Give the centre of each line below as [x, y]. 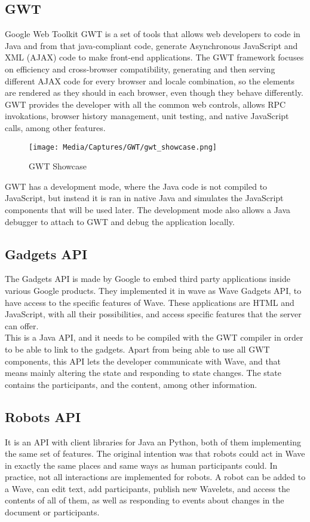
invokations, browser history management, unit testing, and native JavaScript [147, 116]
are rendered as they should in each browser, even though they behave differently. [154, 92]
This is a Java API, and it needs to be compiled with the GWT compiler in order [154, 337]
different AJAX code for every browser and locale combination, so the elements [150, 81]
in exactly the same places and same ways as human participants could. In [141, 465]
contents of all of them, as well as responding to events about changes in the [145, 500]
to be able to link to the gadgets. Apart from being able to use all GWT [137, 349]
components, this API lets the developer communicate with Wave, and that [143, 361]
